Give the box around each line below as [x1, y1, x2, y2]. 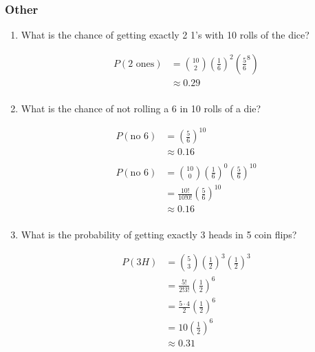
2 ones [128, 59, 155, 69]
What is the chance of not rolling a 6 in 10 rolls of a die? [21, 101, 261, 115]
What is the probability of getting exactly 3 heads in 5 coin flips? [21, 227, 297, 242]
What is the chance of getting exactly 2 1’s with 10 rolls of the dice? [21, 28, 309, 42]
